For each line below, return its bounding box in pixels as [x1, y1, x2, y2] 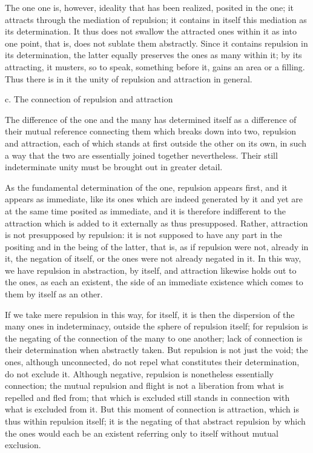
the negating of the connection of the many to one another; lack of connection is [5, 331, 303, 344]
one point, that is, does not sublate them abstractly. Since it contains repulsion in [5, 36, 308, 49]
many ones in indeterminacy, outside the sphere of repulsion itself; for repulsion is [5, 320, 308, 332]
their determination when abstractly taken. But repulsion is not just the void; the [5, 343, 308, 356]
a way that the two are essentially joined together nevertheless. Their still [5, 148, 278, 161]
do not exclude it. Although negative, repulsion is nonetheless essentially [5, 367, 274, 380]
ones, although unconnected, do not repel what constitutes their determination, [5, 355, 300, 368]
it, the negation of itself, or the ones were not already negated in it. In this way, [5, 252, 301, 265]
